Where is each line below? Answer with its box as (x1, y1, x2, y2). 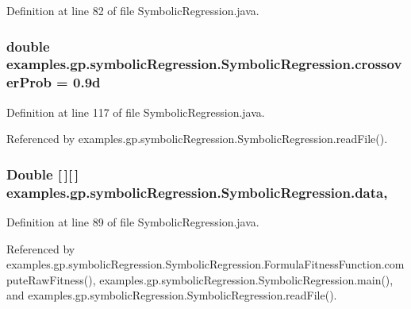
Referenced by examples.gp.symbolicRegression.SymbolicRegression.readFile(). (6, 130, 388, 147)
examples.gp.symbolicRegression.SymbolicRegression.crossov (6, 54, 402, 74)
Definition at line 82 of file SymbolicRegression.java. (6, 2, 259, 18)
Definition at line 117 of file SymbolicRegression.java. (6, 103, 265, 120)
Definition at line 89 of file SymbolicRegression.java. (6, 213, 259, 230)
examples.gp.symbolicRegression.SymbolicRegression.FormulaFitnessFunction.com (6, 256, 405, 272)
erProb (6, 72, 52, 92)
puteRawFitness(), (6, 271, 96, 288)
